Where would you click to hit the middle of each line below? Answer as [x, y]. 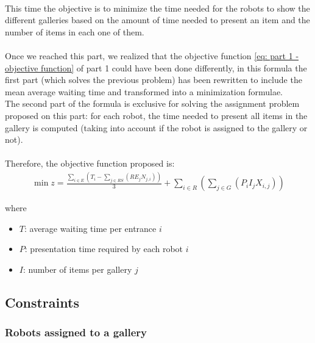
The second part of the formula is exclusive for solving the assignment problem [152, 103]
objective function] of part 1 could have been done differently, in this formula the [156, 67]
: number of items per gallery [77, 269]
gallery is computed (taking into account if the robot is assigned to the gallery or [156, 127]
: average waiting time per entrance [90, 228]
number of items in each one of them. [75, 31]
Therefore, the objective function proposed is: [90, 163]
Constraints [42, 302]
